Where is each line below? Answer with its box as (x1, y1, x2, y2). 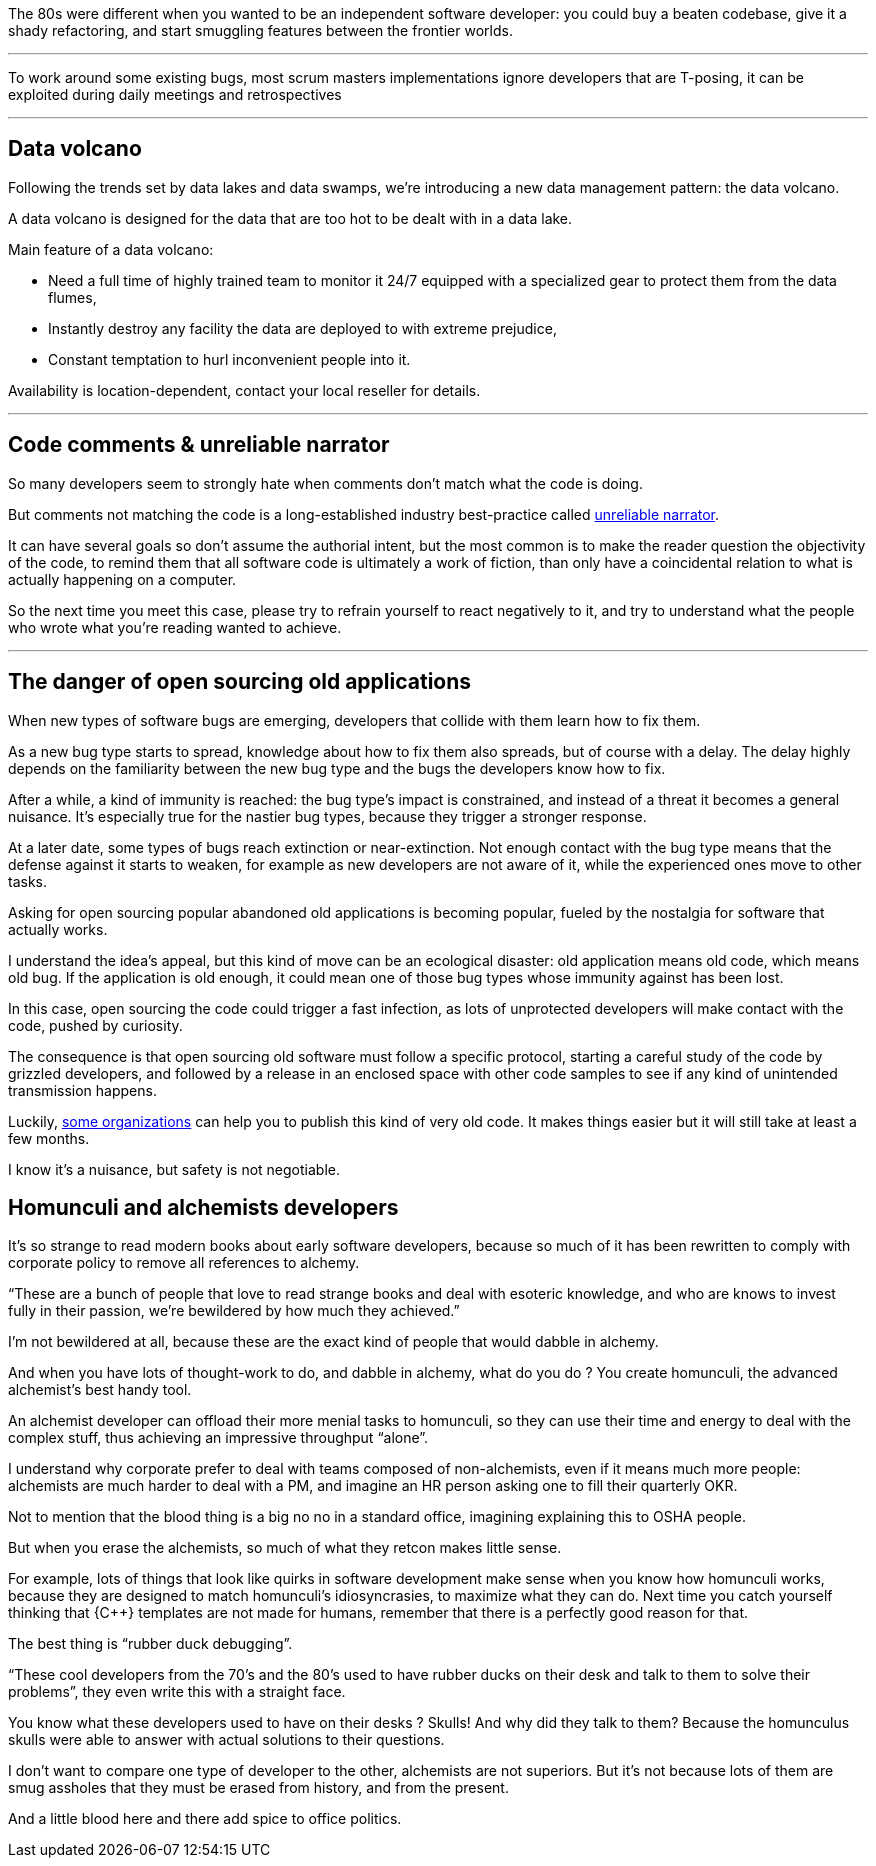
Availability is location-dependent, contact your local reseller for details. (8, 381, 481, 399)
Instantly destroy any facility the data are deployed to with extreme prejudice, (48, 319, 557, 337)
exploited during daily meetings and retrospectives (8, 86, 342, 103)
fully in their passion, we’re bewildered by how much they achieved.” (8, 1302, 460, 1320)
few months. (8, 1129, 90, 1147)
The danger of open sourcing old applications (8, 669, 472, 695)
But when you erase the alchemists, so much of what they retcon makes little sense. (8, 1539, 562, 1557)
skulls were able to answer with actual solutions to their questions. (8, 1731, 445, 1749)
